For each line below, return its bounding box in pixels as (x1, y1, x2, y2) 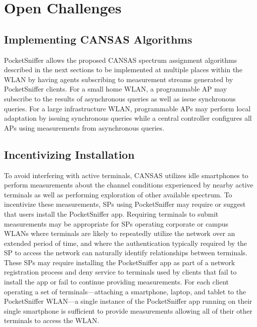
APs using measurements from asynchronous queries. (4, 122, 164, 133)
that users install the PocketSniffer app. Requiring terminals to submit (4, 208, 219, 219)
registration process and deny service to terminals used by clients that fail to (4, 267, 237, 277)
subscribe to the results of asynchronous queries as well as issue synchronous (4, 93, 236, 103)
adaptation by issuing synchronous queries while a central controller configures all (4, 113, 252, 123)
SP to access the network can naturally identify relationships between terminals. (4, 247, 248, 258)
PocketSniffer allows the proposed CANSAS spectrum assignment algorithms (4, 54, 237, 65)
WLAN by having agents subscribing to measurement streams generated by (4, 74, 233, 84)
